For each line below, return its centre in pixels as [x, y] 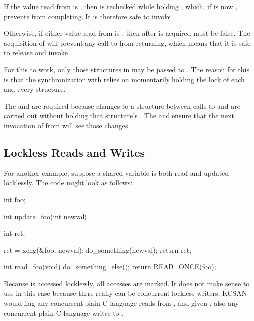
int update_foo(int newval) [45, 216]
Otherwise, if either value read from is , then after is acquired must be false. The [127, 33]
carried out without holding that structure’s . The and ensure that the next [119, 115]
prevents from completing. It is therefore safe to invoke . [90, 16]
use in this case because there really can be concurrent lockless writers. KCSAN [126, 293]
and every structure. [35, 89]
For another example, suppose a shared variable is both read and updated [117, 173]
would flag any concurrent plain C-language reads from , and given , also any [122, 303]
